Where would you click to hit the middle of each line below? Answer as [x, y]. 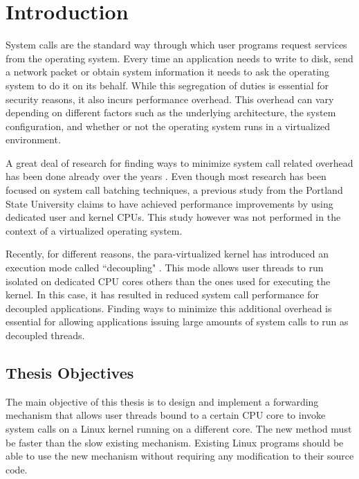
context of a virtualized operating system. [94, 230]
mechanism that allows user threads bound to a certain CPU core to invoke [166, 415]
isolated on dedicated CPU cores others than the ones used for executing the [168, 281]
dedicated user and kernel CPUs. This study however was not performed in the [173, 217]
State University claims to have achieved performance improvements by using [169, 203]
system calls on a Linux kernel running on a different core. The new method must [179, 428]
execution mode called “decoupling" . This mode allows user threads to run [165, 268]
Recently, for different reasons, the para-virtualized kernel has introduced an [167, 254]
